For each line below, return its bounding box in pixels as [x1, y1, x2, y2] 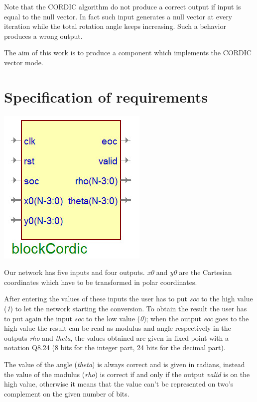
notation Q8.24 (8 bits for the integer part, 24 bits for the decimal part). [4, 342, 226, 353]
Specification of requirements [4, 86, 208, 107]
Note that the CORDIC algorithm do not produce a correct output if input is [4, 1, 241, 11]
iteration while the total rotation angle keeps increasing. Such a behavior [4, 21, 226, 31]
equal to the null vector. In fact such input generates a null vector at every [4, 11, 233, 21]
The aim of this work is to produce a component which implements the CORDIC [4, 47, 252, 58]
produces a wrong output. [4, 30, 83, 41]
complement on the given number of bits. [4, 388, 129, 399]
